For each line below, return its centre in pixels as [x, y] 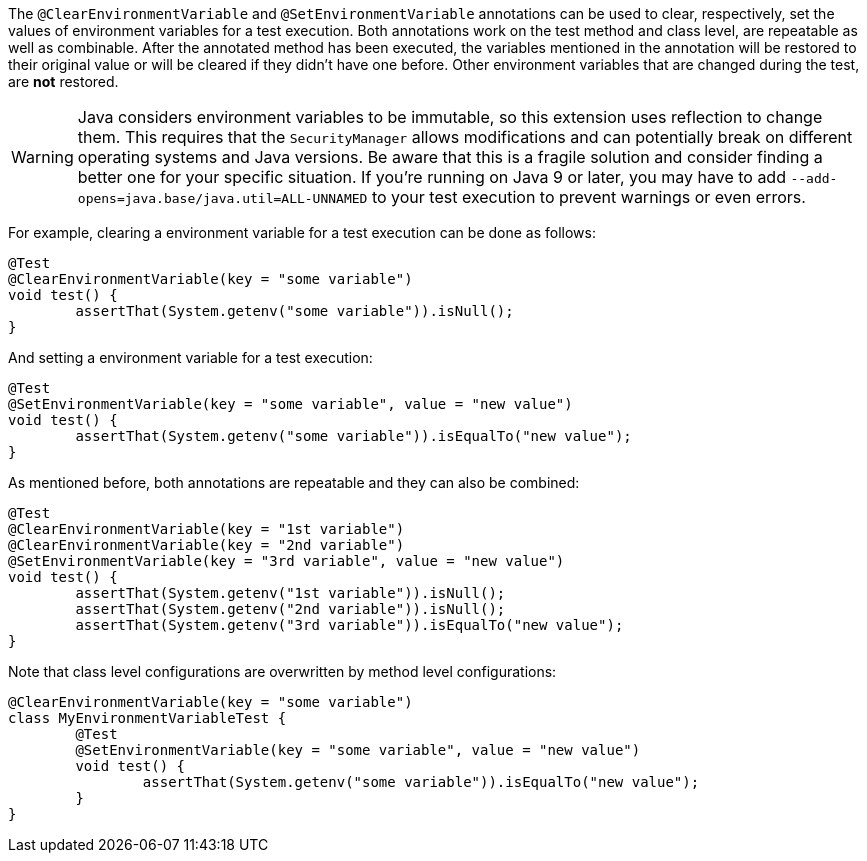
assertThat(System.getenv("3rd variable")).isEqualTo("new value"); [349, 625]
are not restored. [63, 81]
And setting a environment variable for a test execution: [190, 357]
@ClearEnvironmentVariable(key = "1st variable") [206, 529]
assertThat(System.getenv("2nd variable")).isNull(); [290, 609]
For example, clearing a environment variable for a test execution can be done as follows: [302, 232]
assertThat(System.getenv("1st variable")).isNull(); [290, 593]
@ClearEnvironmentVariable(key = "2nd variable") [206, 545]
